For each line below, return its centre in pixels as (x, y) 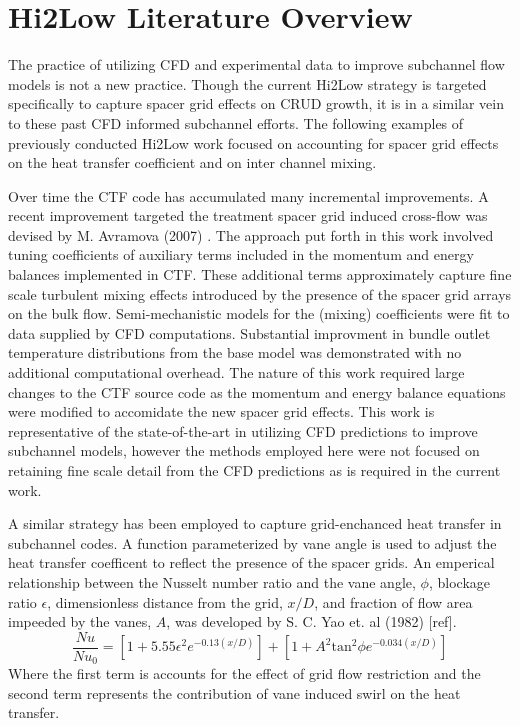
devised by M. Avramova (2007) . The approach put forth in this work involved (251, 234)
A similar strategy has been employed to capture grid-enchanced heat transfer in (255, 523)
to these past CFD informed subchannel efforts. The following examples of (236, 122)
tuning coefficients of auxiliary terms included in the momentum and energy (241, 254)
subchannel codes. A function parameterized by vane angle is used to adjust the (252, 542)
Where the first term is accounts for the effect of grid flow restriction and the (244, 673)
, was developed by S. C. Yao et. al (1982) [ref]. (311, 621)
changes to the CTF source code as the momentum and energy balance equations (257, 391)
